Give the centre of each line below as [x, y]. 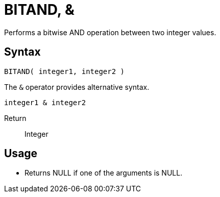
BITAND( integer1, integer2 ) [65, 71]
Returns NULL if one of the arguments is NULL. [104, 173]
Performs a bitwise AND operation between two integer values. [110, 32]
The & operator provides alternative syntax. [77, 87]
